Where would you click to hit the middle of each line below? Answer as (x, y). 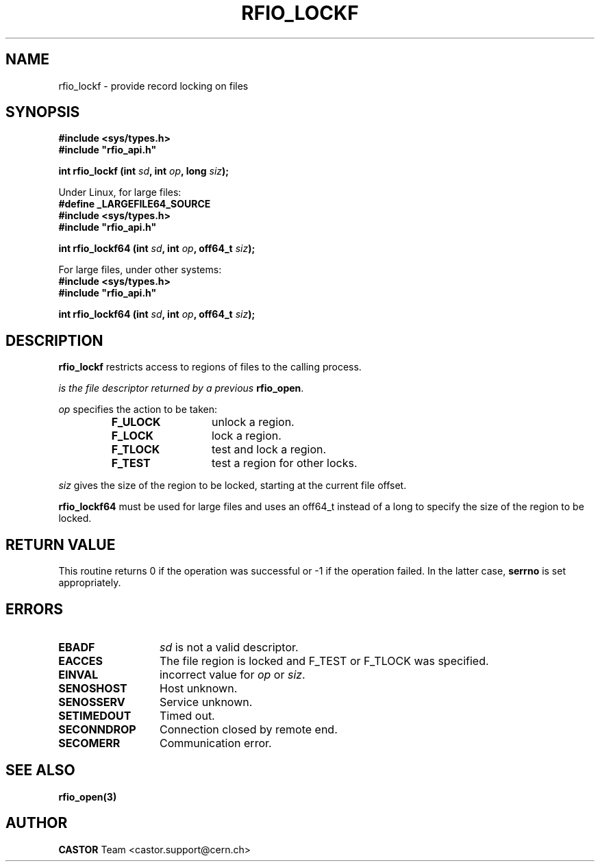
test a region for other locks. (284, 463)
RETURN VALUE (61, 544)
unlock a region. (253, 422)
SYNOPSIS (43, 112)
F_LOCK (133, 436)
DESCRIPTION (54, 340)
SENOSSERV (92, 702)
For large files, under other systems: (140, 270)
